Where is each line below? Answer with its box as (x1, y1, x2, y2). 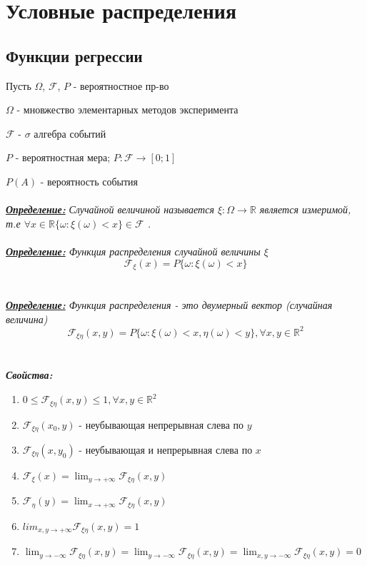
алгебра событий (34, 126, 106, 141)
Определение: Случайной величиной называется (6, 202, 214, 217)
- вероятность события (40, 173, 139, 188)
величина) (6, 311, 48, 326)
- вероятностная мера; (15, 150, 111, 165)
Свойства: (6, 367, 53, 382)
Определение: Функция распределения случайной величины (6, 243, 261, 258)
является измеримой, (259, 202, 351, 217)
